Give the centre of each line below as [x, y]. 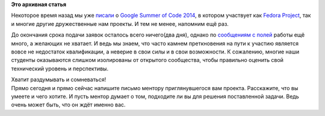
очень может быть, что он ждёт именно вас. [68, 105]
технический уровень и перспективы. [60, 69]
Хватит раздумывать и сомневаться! [59, 80]
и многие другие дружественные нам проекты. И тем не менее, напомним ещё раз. [120, 23]
